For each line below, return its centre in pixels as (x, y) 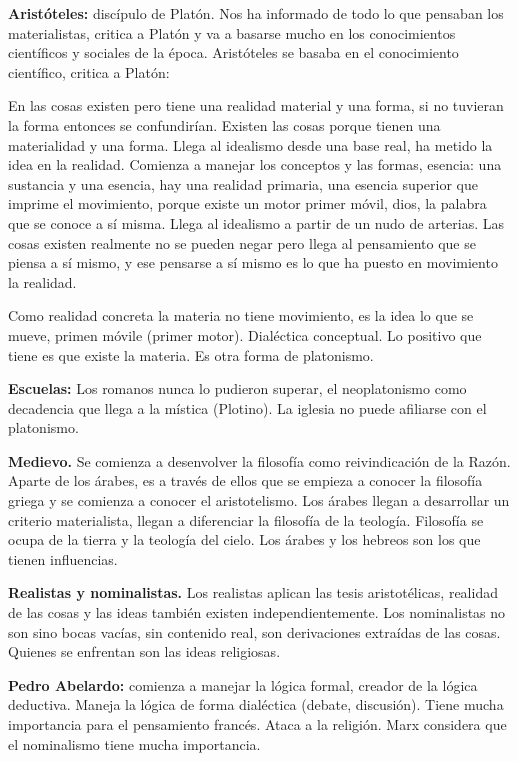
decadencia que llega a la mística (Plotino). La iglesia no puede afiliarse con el (247, 407)
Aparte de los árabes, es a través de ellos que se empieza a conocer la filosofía (245, 480)
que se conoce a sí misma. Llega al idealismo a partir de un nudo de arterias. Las (256, 222)
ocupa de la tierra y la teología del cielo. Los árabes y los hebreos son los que (244, 539)
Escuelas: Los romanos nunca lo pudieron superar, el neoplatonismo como (237, 388)
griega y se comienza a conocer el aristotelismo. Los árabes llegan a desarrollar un (259, 500)
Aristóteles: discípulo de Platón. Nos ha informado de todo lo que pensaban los (256, 13)
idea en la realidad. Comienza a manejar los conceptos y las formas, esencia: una (255, 164)
